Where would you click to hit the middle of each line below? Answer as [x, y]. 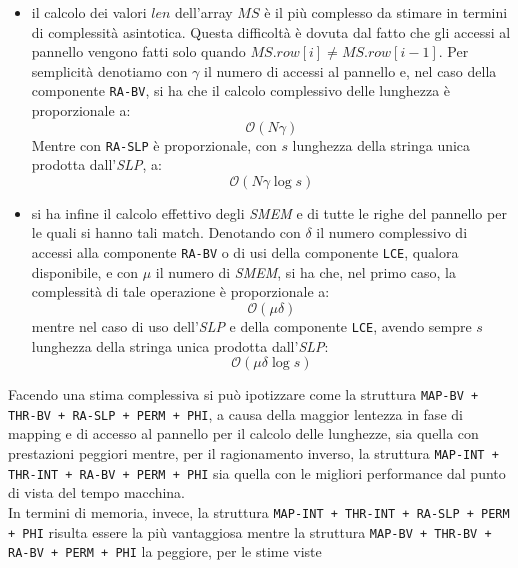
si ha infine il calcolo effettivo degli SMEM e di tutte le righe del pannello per [269, 212]
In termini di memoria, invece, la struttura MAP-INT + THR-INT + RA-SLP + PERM [259, 511]
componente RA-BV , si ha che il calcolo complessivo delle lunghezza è [241, 90]
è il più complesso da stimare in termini [386, 12]
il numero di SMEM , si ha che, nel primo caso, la [305, 271]
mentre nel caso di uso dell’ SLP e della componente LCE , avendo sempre [251, 325]
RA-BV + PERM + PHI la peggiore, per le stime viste [165, 551]
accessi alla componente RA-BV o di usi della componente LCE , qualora [245, 252]
